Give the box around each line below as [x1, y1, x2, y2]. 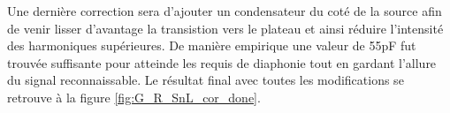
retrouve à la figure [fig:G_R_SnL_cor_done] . [7, 87, 261, 106]
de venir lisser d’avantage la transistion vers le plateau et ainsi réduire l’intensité [7, 19, 444, 37]
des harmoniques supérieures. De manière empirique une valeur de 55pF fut [7, 36, 416, 55]
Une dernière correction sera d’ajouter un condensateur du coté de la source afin [7, 2, 442, 19]
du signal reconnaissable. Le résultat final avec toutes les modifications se [7, 71, 404, 89]
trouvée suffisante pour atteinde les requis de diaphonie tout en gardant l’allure [7, 53, 437, 72]
